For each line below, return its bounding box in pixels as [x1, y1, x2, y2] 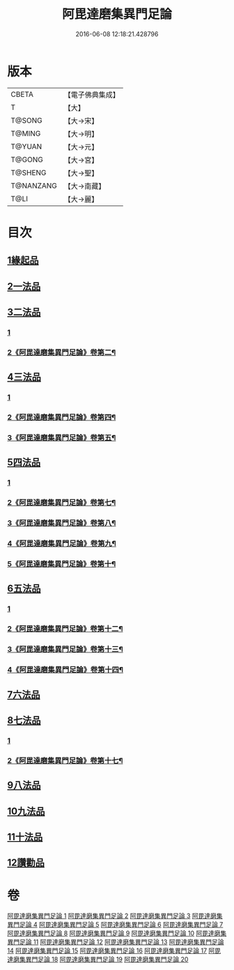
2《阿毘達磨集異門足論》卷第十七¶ [7, 756, 123, 765]
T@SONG [10, 116, 43, 125]
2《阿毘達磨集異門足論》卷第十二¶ [7, 624, 123, 634]
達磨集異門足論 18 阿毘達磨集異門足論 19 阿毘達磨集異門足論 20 [7, 955, 189, 964]
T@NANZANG [10, 180, 58, 190]
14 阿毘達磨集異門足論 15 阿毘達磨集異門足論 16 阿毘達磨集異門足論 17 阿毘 [7, 946, 221, 955]
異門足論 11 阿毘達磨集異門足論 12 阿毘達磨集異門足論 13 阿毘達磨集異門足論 [7, 938, 224, 946]
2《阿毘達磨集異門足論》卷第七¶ [7, 498, 116, 508]
